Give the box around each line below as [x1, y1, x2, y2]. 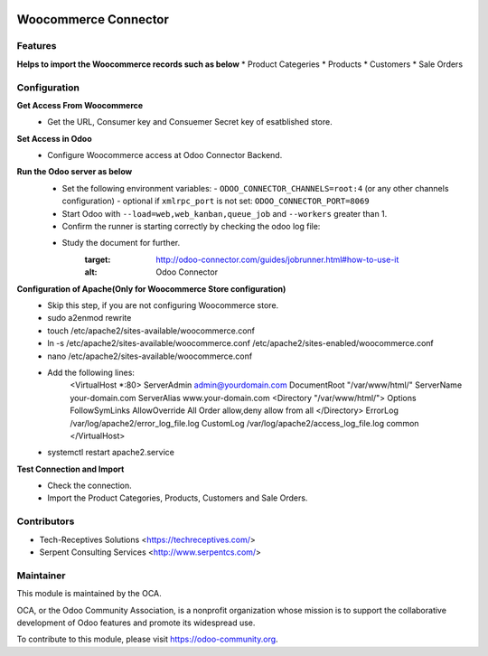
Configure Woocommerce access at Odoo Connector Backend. [47, 150, 283, 161]
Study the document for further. [61, 238, 181, 248]
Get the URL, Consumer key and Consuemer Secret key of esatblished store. [47, 117, 333, 127]
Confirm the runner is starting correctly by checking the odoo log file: [61, 221, 321, 232]
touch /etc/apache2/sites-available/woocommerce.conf [47, 325, 255, 336]
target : [84, 254, 111, 265]
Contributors [16, 515, 75, 528]
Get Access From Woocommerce [16, 99, 144, 110]
